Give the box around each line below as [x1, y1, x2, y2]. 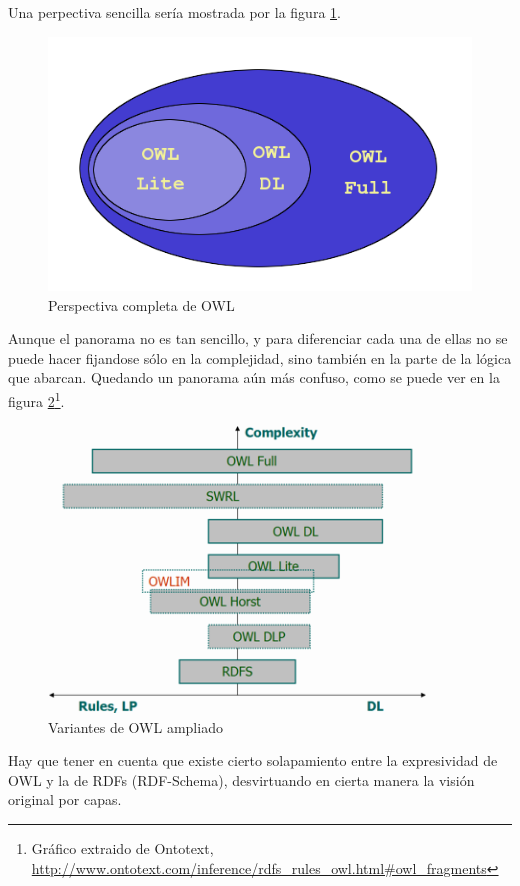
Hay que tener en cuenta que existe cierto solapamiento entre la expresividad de [8, 750, 498, 771]
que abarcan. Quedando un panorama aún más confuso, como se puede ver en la [8, 367, 500, 388]
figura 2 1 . [8, 387, 65, 411]
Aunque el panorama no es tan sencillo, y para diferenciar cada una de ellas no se [8, 328, 508, 349]
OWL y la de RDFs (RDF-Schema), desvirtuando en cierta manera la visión [8, 769, 475, 790]
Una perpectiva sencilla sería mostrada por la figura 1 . [8, 2, 341, 22]
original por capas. [8, 789, 122, 810]
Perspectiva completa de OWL [48, 294, 235, 315]
